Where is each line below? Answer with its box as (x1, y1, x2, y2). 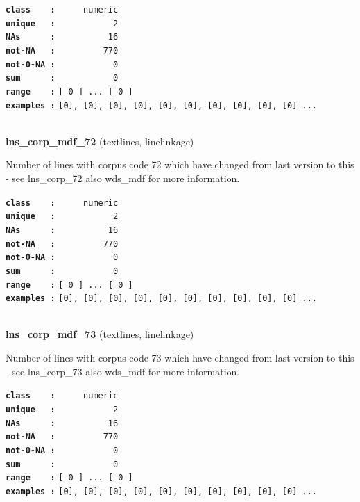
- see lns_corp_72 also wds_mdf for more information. (6, 171, 240, 186)
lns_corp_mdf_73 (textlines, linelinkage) (6, 327, 194, 341)
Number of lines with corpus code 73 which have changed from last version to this (6, 350, 354, 365)
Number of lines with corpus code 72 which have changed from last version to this (6, 157, 354, 172)
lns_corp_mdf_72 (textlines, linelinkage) (6, 133, 194, 148)
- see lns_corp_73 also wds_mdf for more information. (6, 364, 240, 378)
